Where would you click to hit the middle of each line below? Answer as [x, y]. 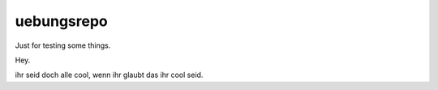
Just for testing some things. [63, 45]
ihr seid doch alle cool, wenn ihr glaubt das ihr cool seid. [109, 75]
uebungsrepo [62, 21]
